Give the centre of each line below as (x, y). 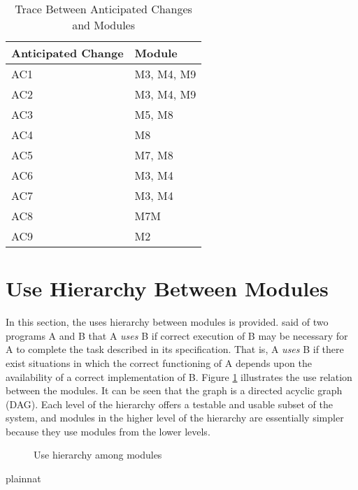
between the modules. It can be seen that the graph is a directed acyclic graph (174, 390)
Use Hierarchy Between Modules (167, 288)
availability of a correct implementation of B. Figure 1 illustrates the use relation (179, 376)
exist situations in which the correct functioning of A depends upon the (159, 362)
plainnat (23, 478)
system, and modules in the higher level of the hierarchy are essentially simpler (175, 418)
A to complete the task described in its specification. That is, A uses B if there (175, 349)
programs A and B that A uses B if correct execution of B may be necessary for (177, 335)
